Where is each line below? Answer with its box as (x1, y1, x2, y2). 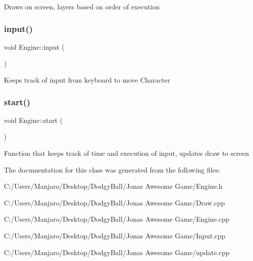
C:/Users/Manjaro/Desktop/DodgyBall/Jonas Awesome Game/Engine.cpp (4, 214, 229, 224)
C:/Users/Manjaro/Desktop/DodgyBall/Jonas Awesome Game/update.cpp (4, 247, 230, 257)
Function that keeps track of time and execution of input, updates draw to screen (4, 148, 249, 158)
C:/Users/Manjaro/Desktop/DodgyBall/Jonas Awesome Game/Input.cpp (4, 230, 225, 240)
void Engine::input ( (4, 41, 65, 52)
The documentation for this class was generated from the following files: (4, 164, 221, 174)
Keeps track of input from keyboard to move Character (4, 75, 170, 85)
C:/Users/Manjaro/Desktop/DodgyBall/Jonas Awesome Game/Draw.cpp (4, 197, 225, 207)
